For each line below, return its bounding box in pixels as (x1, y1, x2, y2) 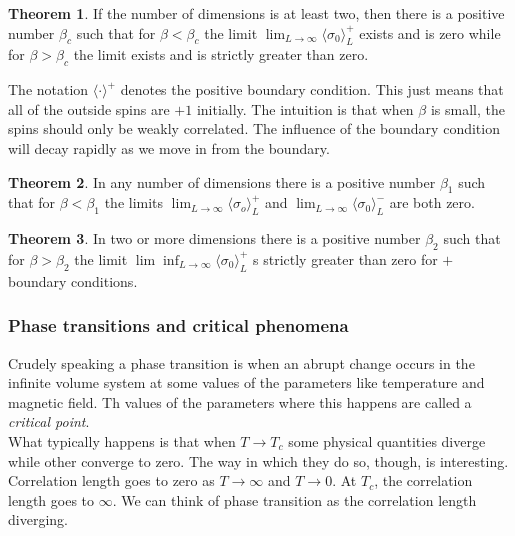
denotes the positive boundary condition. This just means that (120, 79, 504, 100)
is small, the (430, 98, 505, 119)
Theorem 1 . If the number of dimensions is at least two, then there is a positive (8, 3, 505, 23)
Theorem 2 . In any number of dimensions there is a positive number (8, 171, 436, 192)
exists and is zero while (359, 22, 501, 43)
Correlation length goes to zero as (8, 470, 215, 491)
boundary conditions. (8, 270, 138, 291)
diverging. (8, 509, 68, 530)
